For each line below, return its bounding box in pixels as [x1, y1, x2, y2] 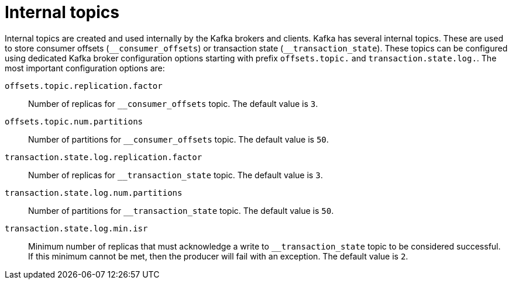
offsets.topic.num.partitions [5, 116, 143, 126]
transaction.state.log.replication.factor [5, 152, 202, 162]
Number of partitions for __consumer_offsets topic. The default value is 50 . [28, 134, 329, 144]
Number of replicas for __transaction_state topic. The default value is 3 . [28, 169, 323, 180]
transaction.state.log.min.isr [5, 223, 148, 233]
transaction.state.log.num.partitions [5, 188, 183, 198]
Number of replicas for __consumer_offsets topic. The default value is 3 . [28, 98, 318, 109]
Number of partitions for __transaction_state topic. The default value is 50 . [28, 205, 334, 216]
